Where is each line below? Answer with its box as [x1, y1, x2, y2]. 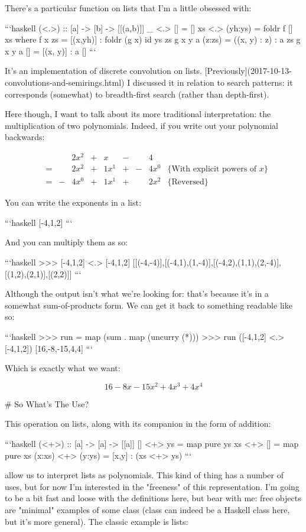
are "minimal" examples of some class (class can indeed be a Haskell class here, [5, 504, 290, 516]
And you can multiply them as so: [5, 236, 128, 248]
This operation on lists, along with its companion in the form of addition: [5, 417, 271, 430]
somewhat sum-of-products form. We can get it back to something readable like [5, 299, 292, 311]
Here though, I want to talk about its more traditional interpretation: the [5, 108, 271, 120]
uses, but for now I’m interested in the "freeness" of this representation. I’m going [5, 480, 300, 492]
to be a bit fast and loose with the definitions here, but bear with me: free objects [5, 492, 301, 504]
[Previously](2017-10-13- [204, 64, 292, 77]
